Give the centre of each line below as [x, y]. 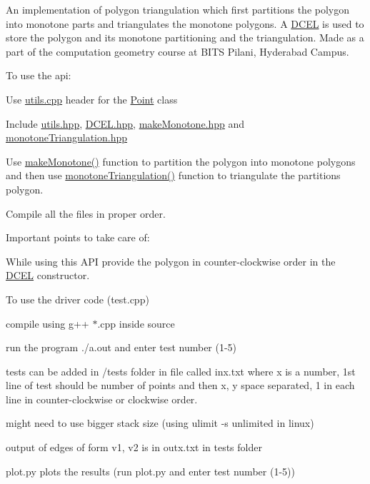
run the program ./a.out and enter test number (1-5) [121, 347]
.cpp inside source [136, 323]
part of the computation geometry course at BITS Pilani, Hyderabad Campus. [177, 51]
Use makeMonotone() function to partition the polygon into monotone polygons [181, 161]
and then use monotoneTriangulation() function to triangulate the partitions [173, 175]
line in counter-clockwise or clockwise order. [102, 399]
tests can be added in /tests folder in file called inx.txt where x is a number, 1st [181, 371]
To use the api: [39, 75]
